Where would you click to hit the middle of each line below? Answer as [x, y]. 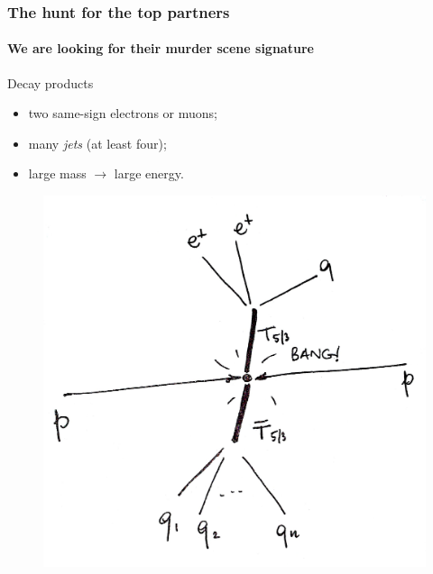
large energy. [149, 173]
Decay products [51, 82]
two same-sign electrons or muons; [123, 113]
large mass [57, 173]
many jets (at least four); [97, 143]
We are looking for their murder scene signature [161, 48]
